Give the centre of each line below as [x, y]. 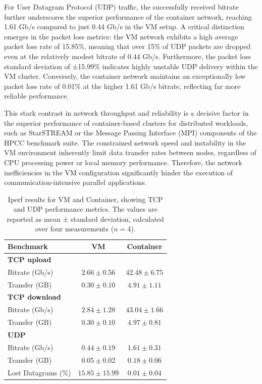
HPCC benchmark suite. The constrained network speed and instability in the [125, 142]
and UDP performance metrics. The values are [85, 209]
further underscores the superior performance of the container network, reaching [128, 16]
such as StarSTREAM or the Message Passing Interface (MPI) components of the [130, 133]
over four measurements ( [74, 229]
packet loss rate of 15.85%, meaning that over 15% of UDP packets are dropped [127, 46]
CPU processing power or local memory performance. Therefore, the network [123, 162]
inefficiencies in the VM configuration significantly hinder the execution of [118, 172]
